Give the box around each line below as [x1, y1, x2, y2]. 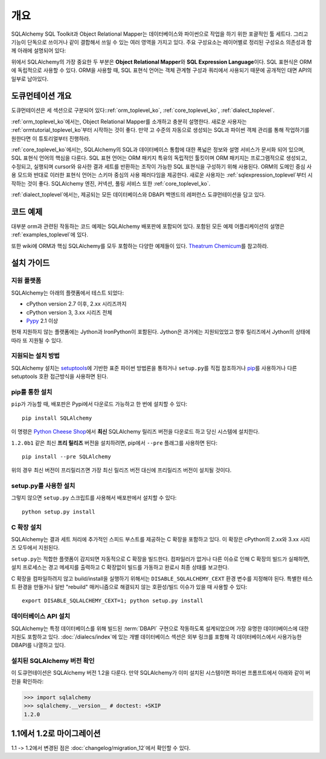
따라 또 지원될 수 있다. [11, 336, 63, 344]
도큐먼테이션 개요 [11, 91, 72, 101]
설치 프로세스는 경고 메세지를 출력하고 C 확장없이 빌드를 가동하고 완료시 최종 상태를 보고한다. [11, 564, 229, 571]
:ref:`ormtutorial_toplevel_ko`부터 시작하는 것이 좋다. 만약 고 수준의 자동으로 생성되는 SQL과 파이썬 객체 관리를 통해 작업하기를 [11, 126, 310, 134]
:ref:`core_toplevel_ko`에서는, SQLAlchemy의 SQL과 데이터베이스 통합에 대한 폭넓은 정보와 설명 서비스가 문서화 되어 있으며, [11, 146, 305, 153]
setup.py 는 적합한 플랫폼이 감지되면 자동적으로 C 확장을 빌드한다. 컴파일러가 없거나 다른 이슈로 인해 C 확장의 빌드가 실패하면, [11, 555, 310, 562]
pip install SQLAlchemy [22, 414, 92, 422]
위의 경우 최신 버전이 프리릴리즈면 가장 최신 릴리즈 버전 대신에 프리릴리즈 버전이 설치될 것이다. [11, 466, 232, 474]
